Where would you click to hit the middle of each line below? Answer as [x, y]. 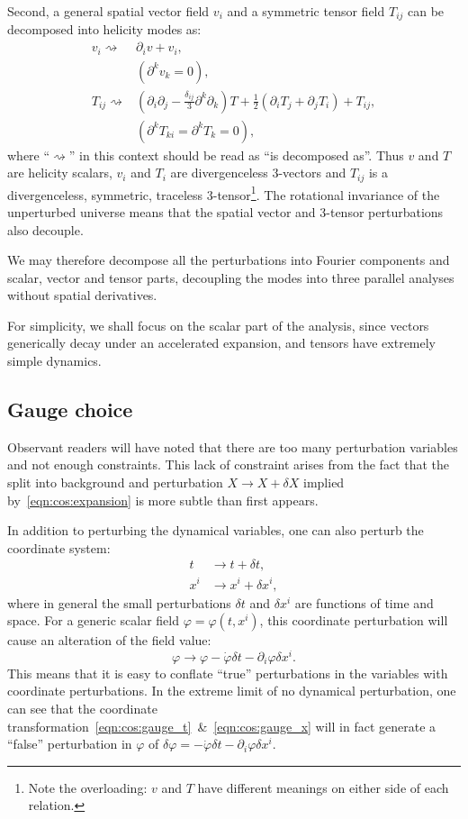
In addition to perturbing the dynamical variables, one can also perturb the [216, 530]
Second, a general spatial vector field [108, 11]
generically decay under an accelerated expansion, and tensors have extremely [222, 343]
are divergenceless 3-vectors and [258, 173]
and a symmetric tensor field [306, 11]
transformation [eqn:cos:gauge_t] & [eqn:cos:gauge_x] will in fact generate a [222, 726]
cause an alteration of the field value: [109, 640]
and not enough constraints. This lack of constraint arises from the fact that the [229, 464]
